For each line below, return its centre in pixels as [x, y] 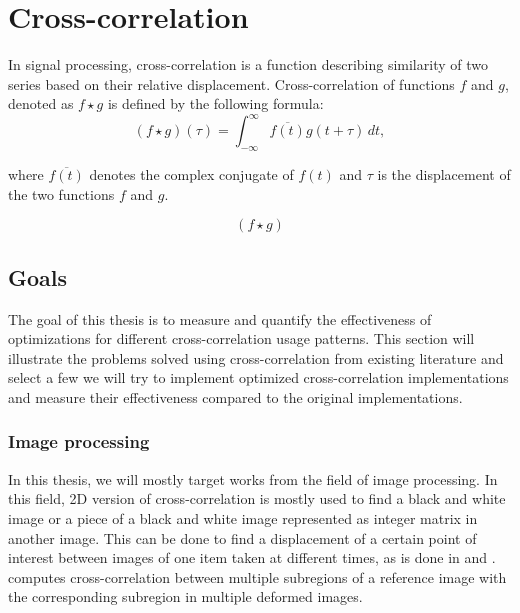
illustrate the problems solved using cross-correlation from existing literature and [256, 357]
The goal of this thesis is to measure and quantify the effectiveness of [220, 318]
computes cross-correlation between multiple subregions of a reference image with [257, 576]
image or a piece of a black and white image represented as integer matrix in [243, 517]
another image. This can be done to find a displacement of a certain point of [242, 537]
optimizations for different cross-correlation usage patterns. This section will [241, 338]
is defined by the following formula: [215, 103]
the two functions [61, 193]
